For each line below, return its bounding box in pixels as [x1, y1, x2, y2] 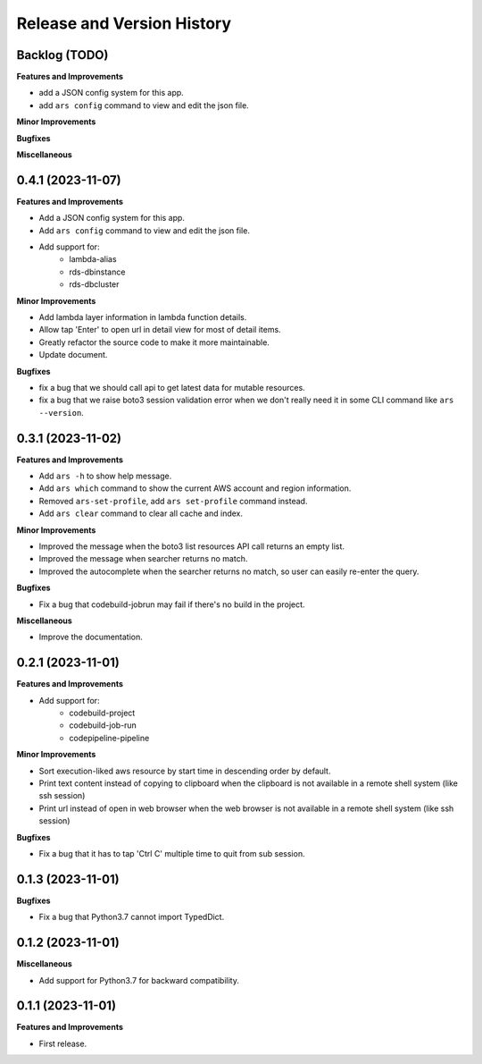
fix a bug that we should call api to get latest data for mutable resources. [38, 383, 305, 393]
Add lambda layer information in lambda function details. [38, 312, 247, 323]
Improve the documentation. [38, 631, 143, 643]
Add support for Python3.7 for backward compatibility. [38, 975, 240, 985]
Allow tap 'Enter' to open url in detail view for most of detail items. [38, 325, 281, 335]
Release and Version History [16, 13, 232, 33]
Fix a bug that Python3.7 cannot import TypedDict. [38, 912, 225, 923]
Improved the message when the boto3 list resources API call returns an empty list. [38, 541, 345, 552]
